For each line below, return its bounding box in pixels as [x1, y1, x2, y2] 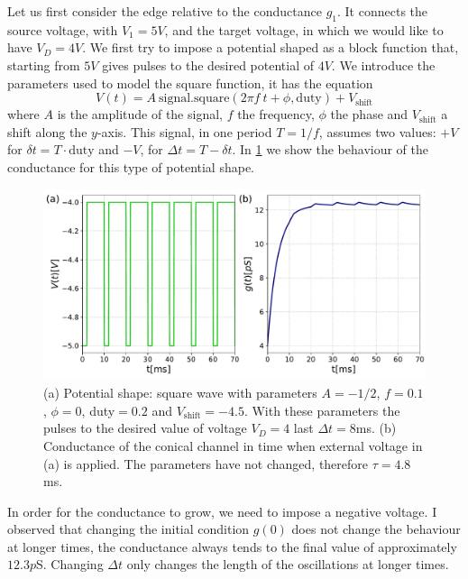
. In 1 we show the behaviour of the [232, 140, 428, 159]
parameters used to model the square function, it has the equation [7, 73, 373, 92]
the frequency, [237, 105, 315, 124]
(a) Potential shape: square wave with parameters [43, 383, 317, 402]
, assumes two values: [318, 122, 436, 141]
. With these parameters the [243, 400, 400, 419]
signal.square [159, 92, 230, 106]
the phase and [330, 105, 408, 124]
